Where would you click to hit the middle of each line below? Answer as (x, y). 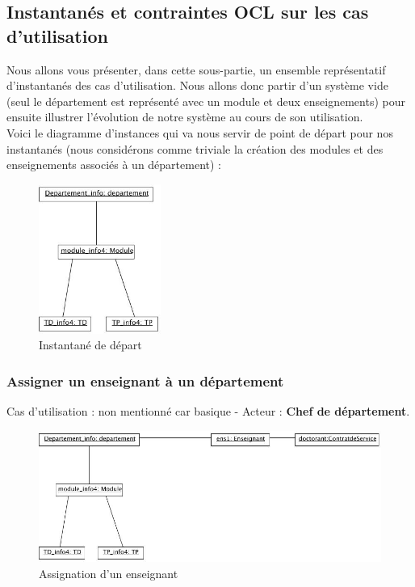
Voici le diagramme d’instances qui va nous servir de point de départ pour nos (200, 132)
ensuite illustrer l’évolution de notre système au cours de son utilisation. (185, 117)
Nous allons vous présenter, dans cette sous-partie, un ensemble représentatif (196, 69)
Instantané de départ (90, 345)
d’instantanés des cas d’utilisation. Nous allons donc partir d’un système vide (197, 85)
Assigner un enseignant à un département (145, 380)
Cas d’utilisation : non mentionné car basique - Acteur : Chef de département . (208, 411)
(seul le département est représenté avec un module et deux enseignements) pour (206, 101)
